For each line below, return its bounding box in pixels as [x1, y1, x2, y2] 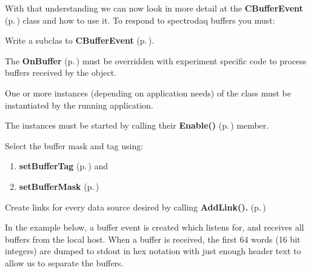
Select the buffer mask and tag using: [5, 139, 144, 152]
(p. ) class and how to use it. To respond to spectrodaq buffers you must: [5, 13, 275, 26]
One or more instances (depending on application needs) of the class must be [5, 86, 291, 99]
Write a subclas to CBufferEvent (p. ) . [5, 34, 155, 47]
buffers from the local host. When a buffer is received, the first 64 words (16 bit [5, 232, 301, 245]
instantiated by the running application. [5, 98, 153, 111]
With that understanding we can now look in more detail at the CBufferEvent [5, 2, 303, 14]
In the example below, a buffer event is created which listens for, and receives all [5, 221, 304, 234]
